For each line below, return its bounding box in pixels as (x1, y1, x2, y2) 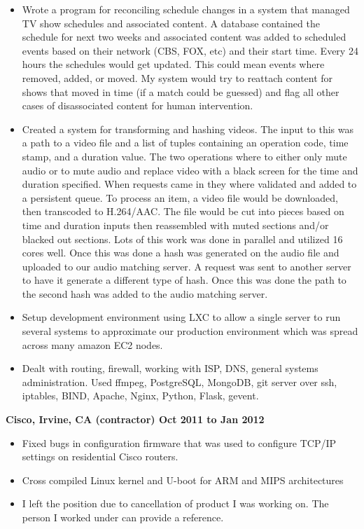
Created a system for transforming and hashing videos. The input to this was (22, 121, 353, 136)
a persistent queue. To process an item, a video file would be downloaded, (22, 190, 338, 205)
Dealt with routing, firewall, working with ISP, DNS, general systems (22, 361, 318, 376)
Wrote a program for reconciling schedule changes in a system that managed (22, 2, 350, 16)
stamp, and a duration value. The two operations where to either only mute (22, 149, 347, 163)
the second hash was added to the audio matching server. (22, 286, 268, 301)
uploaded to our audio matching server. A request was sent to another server (22, 259, 351, 273)
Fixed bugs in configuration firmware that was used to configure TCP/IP (22, 435, 337, 450)
